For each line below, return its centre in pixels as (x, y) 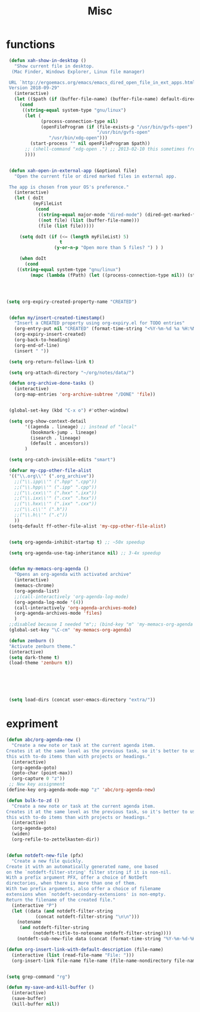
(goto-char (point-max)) (42, 773)
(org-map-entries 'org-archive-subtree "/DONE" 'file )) (85, 395)
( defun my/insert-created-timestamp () (57, 318)
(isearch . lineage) (56, 438)
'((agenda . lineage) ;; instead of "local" (81, 427)
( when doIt (33, 259)
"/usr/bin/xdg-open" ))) (78, 138)
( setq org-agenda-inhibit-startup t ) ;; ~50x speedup (77, 542)
